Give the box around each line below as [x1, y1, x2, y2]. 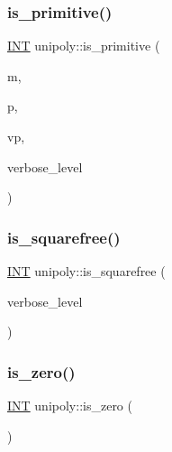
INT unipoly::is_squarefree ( [7, 262, 166, 280]
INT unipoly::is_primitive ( [7, 36, 160, 55]
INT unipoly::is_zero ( [7, 396, 132, 414]
